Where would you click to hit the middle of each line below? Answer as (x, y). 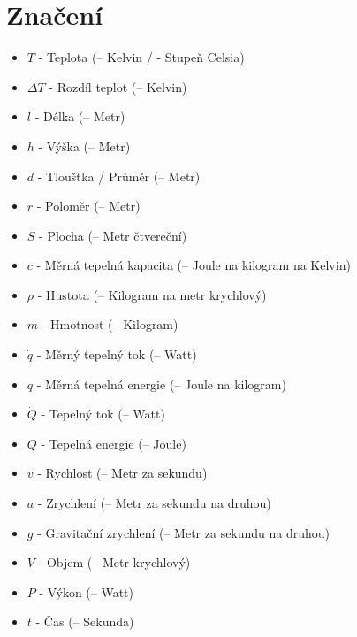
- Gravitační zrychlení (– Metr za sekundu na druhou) (184, 532)
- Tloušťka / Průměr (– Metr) (119, 176)
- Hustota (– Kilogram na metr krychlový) (152, 294)
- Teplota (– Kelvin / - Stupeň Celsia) (141, 57)
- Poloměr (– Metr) (88, 206)
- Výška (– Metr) (84, 146)
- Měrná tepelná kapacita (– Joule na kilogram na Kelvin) (194, 265)
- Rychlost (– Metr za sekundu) (122, 473)
